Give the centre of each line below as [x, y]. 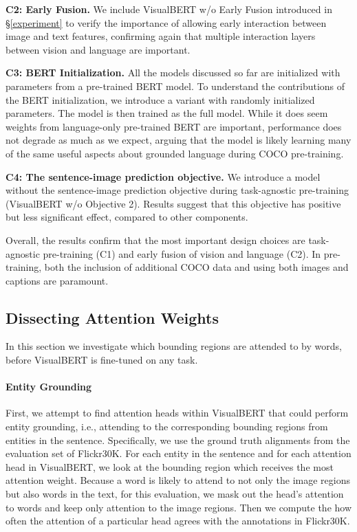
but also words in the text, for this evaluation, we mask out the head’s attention [175, 494]
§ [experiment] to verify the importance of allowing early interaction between [166, 22]
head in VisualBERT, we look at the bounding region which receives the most [170, 466]
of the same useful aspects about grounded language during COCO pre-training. [175, 153]
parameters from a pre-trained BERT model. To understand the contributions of [175, 86]
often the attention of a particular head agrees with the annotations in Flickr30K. [178, 521]
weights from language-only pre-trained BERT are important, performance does [174, 126]
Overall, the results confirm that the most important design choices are [155, 240]
